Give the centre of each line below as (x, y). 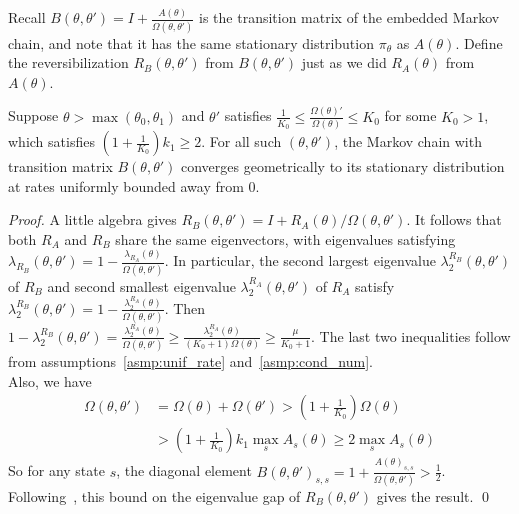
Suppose (33, 115)
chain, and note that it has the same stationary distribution (191, 42)
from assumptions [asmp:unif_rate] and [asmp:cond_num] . (190, 361)
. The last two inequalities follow (411, 335)
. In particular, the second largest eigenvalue (300, 260)
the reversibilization (68, 62)
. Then (185, 307)
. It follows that (454, 219)
